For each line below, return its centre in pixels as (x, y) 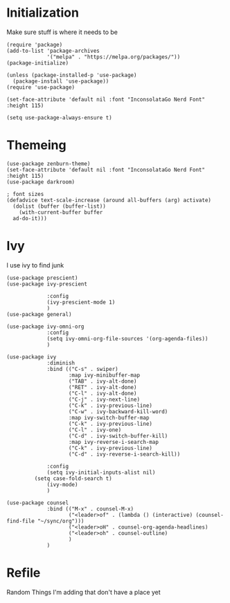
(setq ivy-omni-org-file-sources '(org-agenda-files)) (127, 338)
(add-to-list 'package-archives (53, 51)
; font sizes (25, 194)
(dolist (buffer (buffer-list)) (60, 206)
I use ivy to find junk (35, 265)
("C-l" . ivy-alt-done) (103, 393)
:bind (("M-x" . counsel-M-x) (90, 509)
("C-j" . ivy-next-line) (104, 399)
